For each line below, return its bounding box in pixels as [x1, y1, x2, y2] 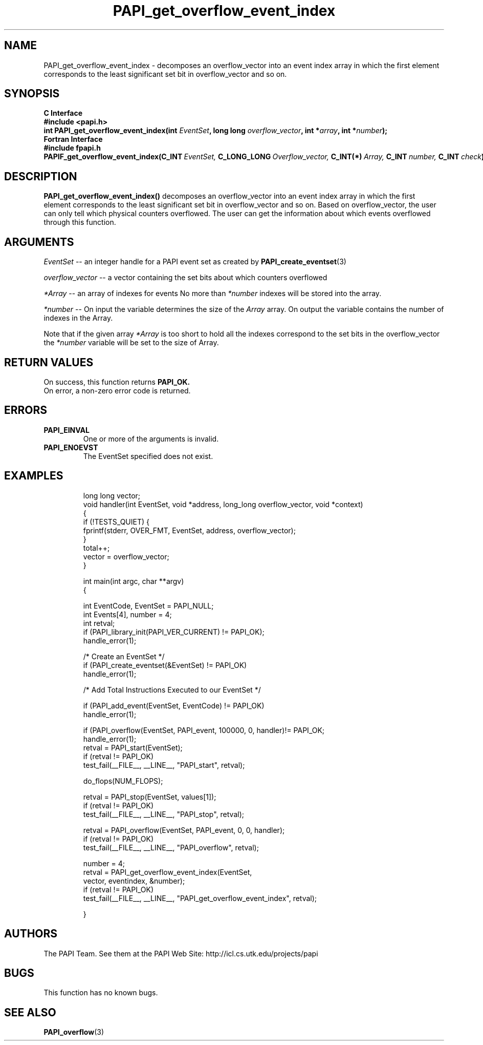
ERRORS [4, 404, 48, 417]
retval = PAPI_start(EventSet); [83, 743, 183, 752]
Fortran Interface [43, 135, 103, 144]
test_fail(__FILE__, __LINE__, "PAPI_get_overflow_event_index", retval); [83, 893, 317, 903]
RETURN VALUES [4, 356, 94, 369]
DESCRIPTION [4, 170, 77, 183]
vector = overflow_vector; [83, 552, 169, 561]
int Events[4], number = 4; [83, 610, 172, 619]
